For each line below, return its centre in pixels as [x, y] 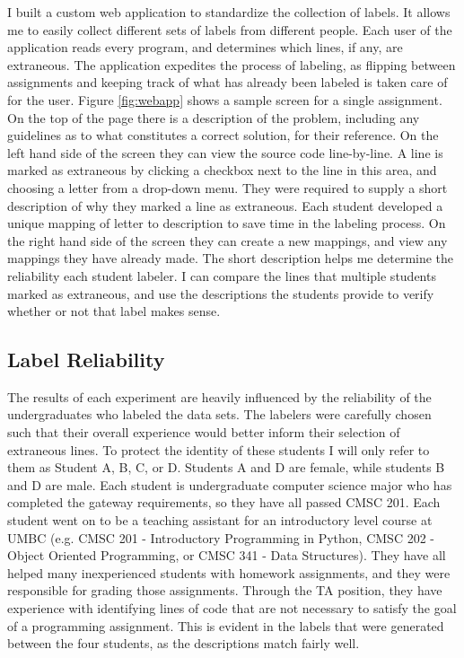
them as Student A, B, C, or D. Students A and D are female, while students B [226, 467]
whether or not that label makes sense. [114, 311]
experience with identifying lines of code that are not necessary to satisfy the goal [232, 608]
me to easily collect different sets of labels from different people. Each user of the [230, 29]
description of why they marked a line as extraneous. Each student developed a [225, 205]
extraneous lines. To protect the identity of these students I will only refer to [219, 449]
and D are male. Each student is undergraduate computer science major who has [230, 484]
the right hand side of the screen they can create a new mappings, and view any [228, 240]
